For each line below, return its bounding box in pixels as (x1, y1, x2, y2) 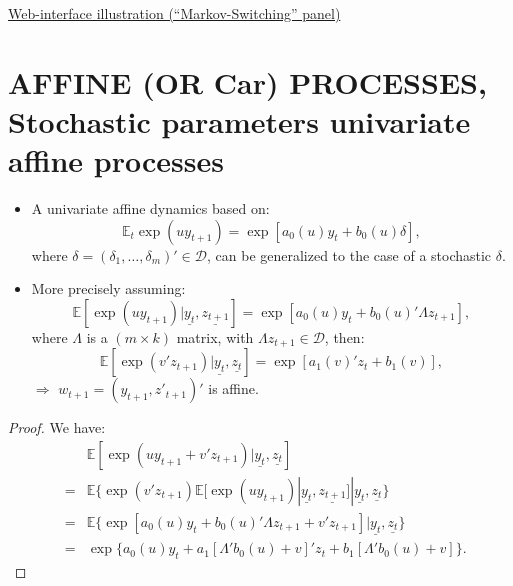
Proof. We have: (8, 417, 106, 438)
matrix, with (176, 326, 254, 347)
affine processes (8, 140, 224, 181)
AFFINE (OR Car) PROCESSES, (8, 61, 487, 102)
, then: (324, 326, 365, 347)
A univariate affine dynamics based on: (31, 198, 270, 219)
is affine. (208, 378, 259, 399)
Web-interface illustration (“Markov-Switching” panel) (8, 3, 341, 23)
